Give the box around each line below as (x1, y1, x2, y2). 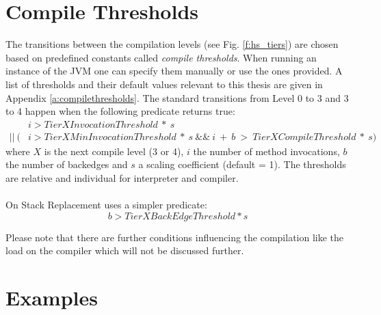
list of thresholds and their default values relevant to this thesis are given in (5, 77, 323, 91)
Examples (5, 284, 98, 312)
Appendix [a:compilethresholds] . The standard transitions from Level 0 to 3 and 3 (5, 90, 349, 105)
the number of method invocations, (193, 143, 340, 158)
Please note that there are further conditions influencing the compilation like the (5, 230, 344, 244)
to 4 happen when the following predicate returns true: (5, 104, 235, 118)
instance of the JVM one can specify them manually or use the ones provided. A (5, 64, 343, 78)
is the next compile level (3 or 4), (44, 143, 184, 158)
